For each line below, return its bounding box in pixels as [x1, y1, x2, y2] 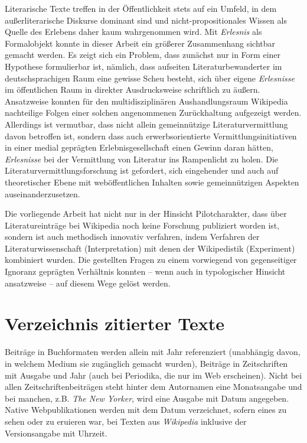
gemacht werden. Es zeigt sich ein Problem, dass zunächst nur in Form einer [5, 48, 281, 61]
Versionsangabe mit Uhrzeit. [5, 426, 107, 439]
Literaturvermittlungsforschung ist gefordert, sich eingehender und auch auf [5, 164, 279, 177]
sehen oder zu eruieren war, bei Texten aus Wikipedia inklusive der [5, 415, 247, 427]
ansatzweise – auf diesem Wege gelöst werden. [5, 276, 171, 289]
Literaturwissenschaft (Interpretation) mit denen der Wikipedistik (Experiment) [5, 242, 295, 254]
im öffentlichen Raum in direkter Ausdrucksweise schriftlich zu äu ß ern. [5, 83, 260, 96]
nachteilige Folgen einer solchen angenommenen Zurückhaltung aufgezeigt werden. [5, 106, 302, 119]
